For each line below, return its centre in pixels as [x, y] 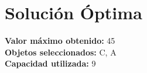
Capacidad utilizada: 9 [50, 63]
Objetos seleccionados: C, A [61, 52]
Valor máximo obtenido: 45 [60, 41]
